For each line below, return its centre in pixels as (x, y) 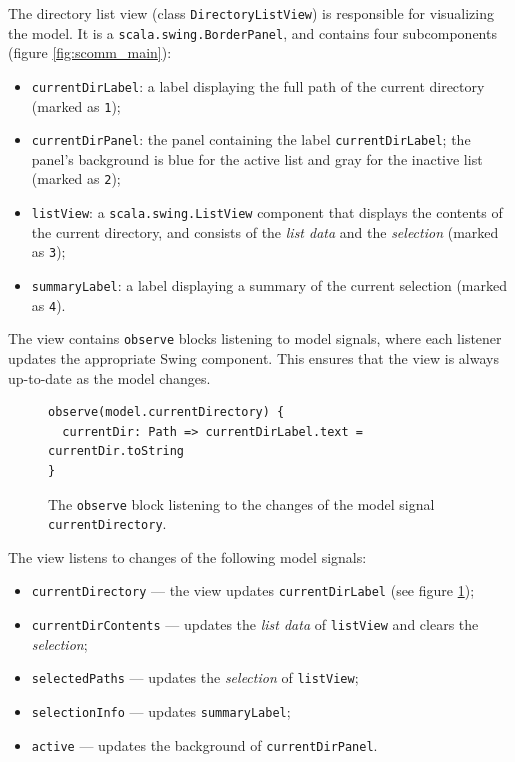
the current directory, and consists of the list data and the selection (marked (265, 231)
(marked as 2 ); (76, 178)
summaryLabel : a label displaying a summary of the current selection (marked (269, 285)
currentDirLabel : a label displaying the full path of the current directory (258, 85)
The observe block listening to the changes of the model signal (241, 503)
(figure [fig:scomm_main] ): (90, 52)
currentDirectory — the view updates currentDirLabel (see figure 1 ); (253, 590)
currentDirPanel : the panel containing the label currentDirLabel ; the (251, 139)
